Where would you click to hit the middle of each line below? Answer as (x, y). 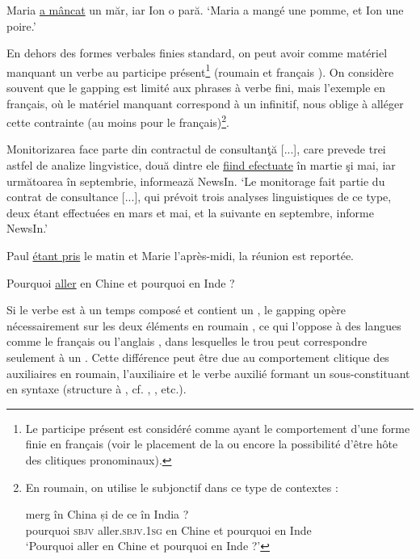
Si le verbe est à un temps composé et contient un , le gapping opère (176, 310)
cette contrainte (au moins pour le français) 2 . (118, 121)
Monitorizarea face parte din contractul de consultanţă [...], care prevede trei (196, 149)
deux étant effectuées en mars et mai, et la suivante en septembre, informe (190, 212)
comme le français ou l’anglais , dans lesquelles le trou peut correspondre (187, 341)
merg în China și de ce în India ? (107, 514)
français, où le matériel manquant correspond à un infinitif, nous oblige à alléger (205, 103)
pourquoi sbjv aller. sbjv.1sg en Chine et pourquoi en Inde (168, 530)
